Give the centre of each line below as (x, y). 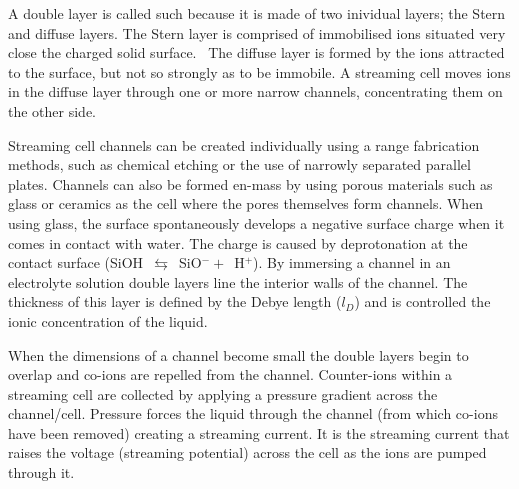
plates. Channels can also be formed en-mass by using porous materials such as (250, 183)
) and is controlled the (422, 301)
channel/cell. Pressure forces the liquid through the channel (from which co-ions (253, 413)
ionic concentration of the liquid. (108, 320)
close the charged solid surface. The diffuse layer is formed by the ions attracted (256, 52)
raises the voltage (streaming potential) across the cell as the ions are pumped (247, 452)
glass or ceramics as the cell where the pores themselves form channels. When (246, 203)
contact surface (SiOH (76, 262)
